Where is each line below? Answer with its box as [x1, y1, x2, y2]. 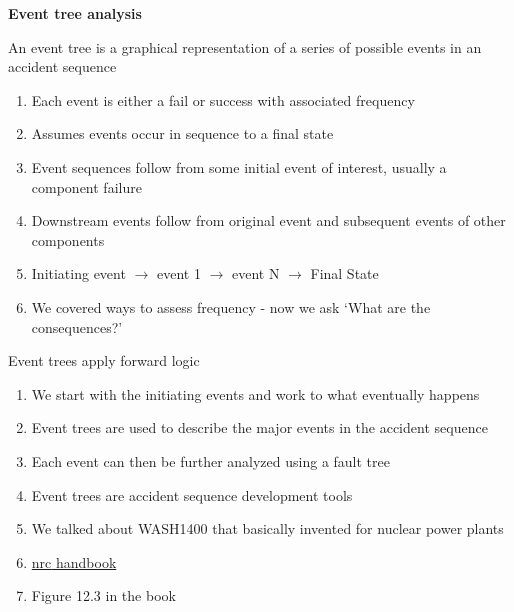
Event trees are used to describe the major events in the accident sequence [31, 417, 488, 438]
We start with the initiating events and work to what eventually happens [31, 383, 480, 404]
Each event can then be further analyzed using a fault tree [31, 450, 390, 471]
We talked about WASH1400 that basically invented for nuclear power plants [31, 518, 504, 539]
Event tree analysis [8, 3, 142, 23]
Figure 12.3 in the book [31, 585, 176, 606]
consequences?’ [31, 316, 123, 337]
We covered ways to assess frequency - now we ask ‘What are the [31, 296, 431, 317]
